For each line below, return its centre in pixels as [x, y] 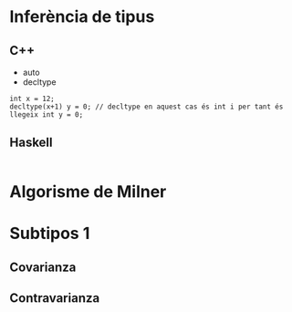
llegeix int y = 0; [47, 115]
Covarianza [43, 267]
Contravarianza [55, 298]
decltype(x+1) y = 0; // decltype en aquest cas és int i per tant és [146, 107]
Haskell [31, 143]
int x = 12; [32, 99]
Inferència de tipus [82, 17]
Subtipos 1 [50, 234]
